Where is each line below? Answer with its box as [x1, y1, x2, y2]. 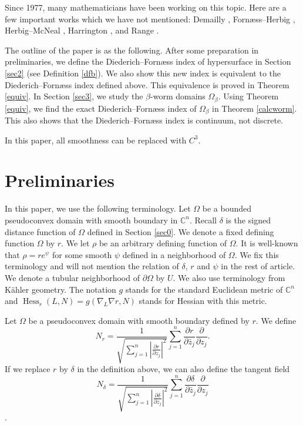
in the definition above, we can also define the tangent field [77, 363, 290, 375]
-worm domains [150, 90, 206, 102]
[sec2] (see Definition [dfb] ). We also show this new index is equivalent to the [5, 66, 281, 79]
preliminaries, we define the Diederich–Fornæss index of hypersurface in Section [5, 55, 291, 68]
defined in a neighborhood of [122, 248, 226, 260]
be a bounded [202, 202, 251, 215]
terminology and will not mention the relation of [5, 260, 179, 272]
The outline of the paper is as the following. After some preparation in [5, 43, 259, 56]
